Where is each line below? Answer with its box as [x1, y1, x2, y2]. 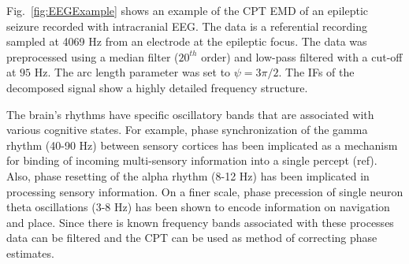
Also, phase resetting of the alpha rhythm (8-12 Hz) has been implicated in [6, 167, 370, 184]
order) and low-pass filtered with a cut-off [201, 48, 403, 65]
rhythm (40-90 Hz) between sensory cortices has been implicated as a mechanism [6, 136, 398, 153]
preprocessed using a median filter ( [6, 48, 179, 65]
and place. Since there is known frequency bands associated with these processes [6, 214, 394, 230]
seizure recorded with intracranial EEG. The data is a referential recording [6, 17, 367, 34]
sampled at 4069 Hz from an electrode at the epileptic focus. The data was [6, 33, 367, 50]
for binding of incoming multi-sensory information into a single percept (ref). [6, 152, 377, 169]
